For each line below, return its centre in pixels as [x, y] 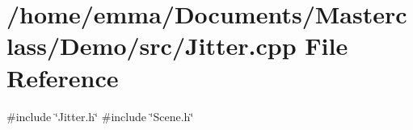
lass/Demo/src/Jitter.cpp [152, 46]
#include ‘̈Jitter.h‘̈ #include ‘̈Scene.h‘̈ [100, 116]
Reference [63, 77]
